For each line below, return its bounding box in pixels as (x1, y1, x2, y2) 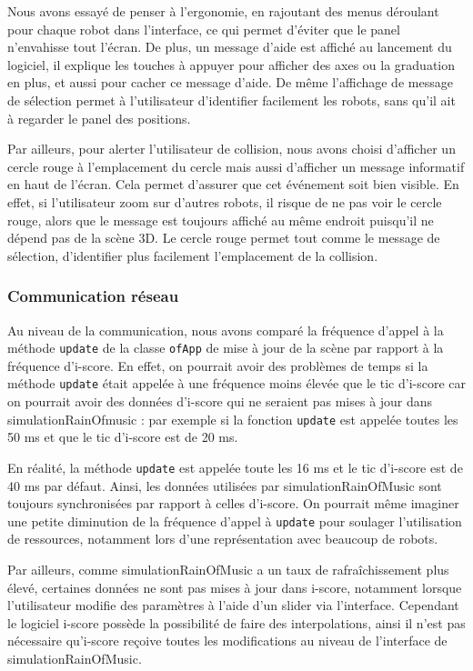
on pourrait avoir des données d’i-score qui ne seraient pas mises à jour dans (7, 392, 433, 411)
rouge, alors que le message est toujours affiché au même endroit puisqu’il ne (7, 210, 434, 229)
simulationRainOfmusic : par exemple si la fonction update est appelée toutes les (7, 409, 458, 428)
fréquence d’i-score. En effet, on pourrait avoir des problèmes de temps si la (7, 356, 428, 375)
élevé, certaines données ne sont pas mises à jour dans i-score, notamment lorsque (7, 577, 462, 596)
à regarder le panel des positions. (7, 108, 191, 127)
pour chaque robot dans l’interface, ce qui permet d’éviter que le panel (7, 19, 400, 38)
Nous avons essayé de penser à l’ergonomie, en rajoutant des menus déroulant (7, 2, 439, 20)
